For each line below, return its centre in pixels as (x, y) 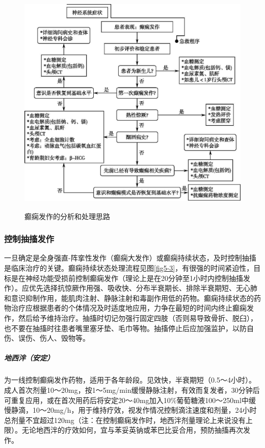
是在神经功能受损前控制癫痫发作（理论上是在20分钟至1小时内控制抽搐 (127, 278)
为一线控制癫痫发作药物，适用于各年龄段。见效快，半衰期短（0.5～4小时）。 (130, 380)
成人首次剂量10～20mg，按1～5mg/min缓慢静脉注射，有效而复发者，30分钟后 (132, 390)
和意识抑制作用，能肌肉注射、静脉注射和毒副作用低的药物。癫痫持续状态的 (129, 298)
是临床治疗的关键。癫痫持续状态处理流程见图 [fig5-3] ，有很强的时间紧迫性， (129, 268)
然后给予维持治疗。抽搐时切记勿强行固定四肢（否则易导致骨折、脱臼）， (138, 317)
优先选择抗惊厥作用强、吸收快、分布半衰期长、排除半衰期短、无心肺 (143, 288)
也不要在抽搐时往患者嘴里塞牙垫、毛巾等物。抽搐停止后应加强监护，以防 (125, 328)
